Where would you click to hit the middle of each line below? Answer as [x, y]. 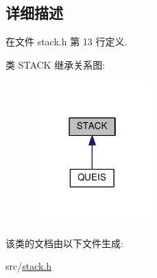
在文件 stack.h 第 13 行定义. [67, 42]
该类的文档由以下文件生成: [64, 243]
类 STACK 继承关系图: [56, 64]
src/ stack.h [29, 266]
